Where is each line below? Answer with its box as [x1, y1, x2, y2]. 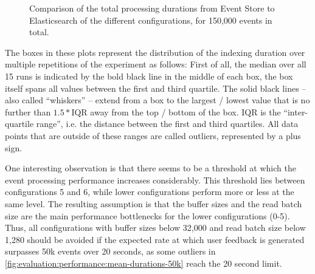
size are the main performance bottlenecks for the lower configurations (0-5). [5, 209, 290, 222]
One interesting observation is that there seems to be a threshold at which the [5, 162, 296, 174]
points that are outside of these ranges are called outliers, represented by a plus [5, 129, 301, 142]
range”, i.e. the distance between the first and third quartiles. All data [36, 117, 299, 130]
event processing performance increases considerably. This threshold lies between [5, 173, 305, 186]
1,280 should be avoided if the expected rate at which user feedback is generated [5, 233, 305, 245]
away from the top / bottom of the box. [90, 105, 239, 118]
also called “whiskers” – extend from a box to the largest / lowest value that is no [5, 94, 310, 106]
